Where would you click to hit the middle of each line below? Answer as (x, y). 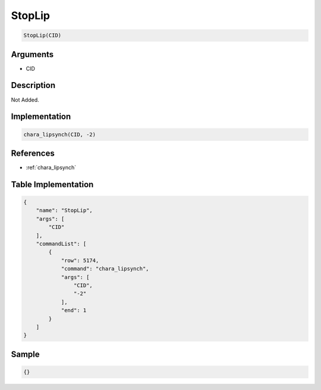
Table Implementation (52, 184)
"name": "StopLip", (64, 210)
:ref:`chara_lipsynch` (51, 168)
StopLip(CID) (43, 35)
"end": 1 (74, 310)
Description (33, 85)
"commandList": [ (61, 244)
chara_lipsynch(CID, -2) (60, 134)
